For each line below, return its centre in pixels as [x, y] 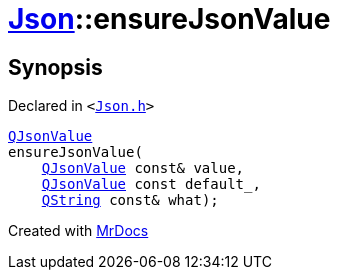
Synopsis [55, 67]
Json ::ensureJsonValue [169, 19]
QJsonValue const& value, [143, 168]
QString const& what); [130, 200]
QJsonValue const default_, [151, 184]
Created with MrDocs [78, 231]
